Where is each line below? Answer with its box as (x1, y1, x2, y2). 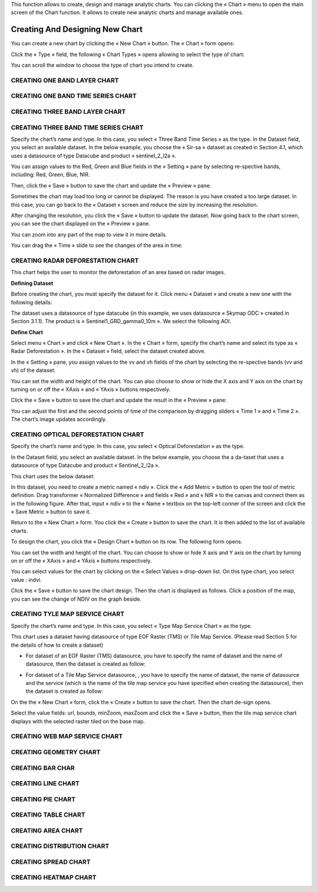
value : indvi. (11, 576, 42, 583)
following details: (11, 298, 52, 306)
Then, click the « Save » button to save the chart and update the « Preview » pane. (11, 182, 211, 189)
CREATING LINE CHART (11, 779, 79, 788)
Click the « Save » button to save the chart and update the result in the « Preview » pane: (11, 397, 227, 404)
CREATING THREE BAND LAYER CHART (11, 107, 126, 116)
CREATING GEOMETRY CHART (11, 748, 101, 756)
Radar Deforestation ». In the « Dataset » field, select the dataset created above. (11, 348, 206, 355)
